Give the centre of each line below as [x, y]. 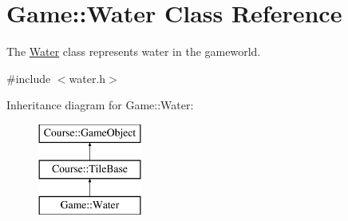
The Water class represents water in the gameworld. [134, 51]
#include [29, 78]
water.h [87, 78]
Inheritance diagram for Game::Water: [100, 105]
